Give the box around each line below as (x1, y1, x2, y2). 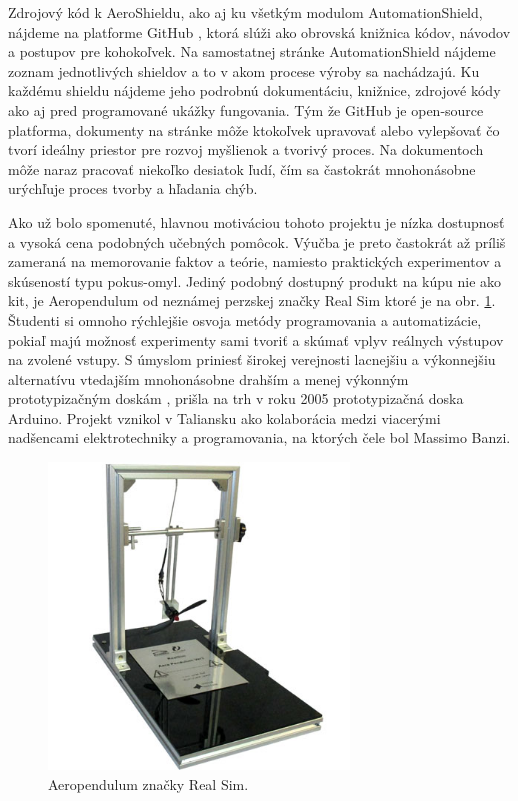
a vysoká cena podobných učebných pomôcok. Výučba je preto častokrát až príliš (8, 231, 506, 252)
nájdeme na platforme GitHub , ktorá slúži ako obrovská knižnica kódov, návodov (8, 21, 511, 42)
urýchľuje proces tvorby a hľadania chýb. (8, 178, 258, 199)
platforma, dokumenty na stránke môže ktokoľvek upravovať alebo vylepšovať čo (8, 119, 500, 140)
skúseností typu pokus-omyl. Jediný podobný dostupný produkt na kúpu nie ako (8, 270, 502, 291)
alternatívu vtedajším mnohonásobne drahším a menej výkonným (8, 368, 409, 389)
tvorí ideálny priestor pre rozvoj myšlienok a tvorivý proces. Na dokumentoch (8, 139, 484, 160)
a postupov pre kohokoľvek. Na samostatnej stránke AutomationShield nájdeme (8, 41, 496, 62)
